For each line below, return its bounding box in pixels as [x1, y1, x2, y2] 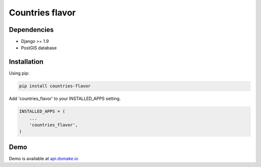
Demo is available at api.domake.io [9, 155, 78, 161]
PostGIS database [21, 45, 57, 51]
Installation [9, 58, 43, 66]
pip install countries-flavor [19, 83, 91, 89]
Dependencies [9, 26, 54, 34]
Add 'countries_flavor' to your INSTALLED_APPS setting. [9, 96, 121, 101]
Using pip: [9, 70, 29, 76]
